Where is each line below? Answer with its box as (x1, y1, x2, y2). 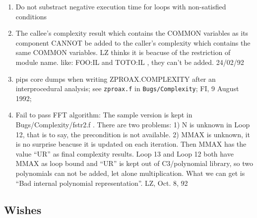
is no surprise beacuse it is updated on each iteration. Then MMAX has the (15, 139, 247, 149)
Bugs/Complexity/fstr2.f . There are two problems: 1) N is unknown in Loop (15, 119, 250, 129)
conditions (15, 11, 47, 21)
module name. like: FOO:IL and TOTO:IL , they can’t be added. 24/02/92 (15, 56, 244, 67)
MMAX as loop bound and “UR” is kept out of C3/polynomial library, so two (15, 158, 253, 168)
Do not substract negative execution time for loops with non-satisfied (15, 1, 226, 11)
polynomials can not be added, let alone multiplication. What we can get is (15, 167, 245, 178)
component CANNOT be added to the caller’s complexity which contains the (15, 37, 251, 48)
